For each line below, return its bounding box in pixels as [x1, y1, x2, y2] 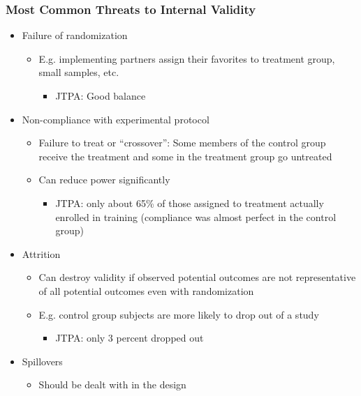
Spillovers [22, 353, 63, 368]
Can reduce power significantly [38, 172, 170, 187]
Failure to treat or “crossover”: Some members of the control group [38, 135, 326, 150]
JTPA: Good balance [55, 89, 146, 102]
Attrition [22, 246, 61, 261]
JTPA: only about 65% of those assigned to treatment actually [55, 195, 324, 210]
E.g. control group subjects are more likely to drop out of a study [38, 307, 319, 321]
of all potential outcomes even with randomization [38, 283, 254, 298]
